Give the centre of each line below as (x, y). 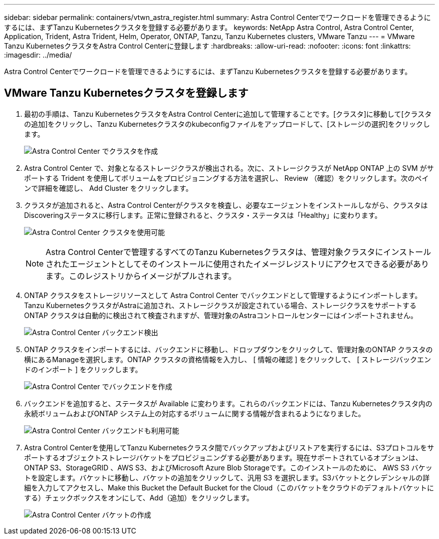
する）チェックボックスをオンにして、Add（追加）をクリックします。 (139, 497)
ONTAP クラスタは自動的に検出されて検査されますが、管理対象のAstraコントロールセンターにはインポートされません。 (221, 315)
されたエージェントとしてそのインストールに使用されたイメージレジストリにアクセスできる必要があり (238, 264)
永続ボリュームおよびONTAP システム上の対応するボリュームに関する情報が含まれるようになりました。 (195, 413)
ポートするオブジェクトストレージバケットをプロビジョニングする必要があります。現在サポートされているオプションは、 (224, 457)
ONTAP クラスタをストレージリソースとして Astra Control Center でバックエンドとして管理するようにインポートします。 (223, 295)
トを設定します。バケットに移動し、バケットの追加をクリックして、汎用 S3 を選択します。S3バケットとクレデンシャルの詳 (227, 477)
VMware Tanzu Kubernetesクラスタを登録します (126, 93)
